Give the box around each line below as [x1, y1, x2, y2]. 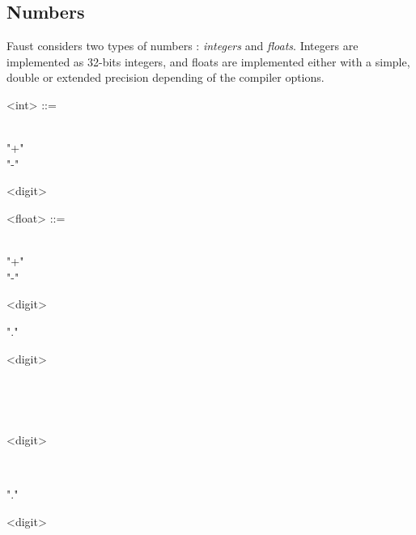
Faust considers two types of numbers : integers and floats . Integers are [6, 37, 359, 54]
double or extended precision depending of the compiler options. [6, 69, 325, 86]
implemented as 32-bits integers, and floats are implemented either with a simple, [6, 53, 410, 70]
